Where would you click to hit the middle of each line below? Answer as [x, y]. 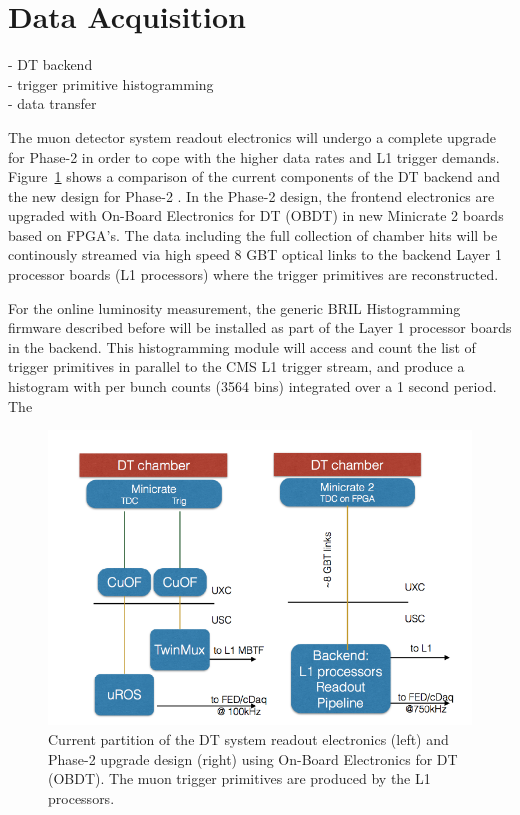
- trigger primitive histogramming [111, 83]
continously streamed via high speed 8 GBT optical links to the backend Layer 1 [255, 254]
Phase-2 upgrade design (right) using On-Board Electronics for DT [253, 758]
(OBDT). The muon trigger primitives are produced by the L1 [239, 778]
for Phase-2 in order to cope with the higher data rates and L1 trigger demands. [254, 156]
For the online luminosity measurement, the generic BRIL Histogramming [234, 307]
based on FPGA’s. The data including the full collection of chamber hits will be [253, 234]
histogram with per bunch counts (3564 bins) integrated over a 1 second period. [252, 386]
